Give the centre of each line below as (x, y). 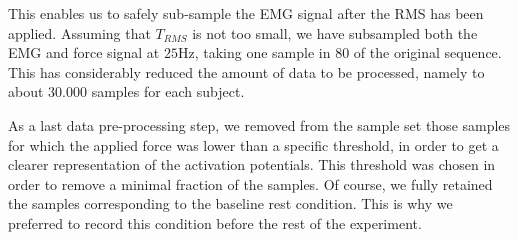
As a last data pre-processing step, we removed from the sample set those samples (259, 124)
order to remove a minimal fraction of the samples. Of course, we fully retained (250, 183)
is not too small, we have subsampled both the (335, 32)
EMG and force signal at (84, 52)
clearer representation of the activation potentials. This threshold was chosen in (252, 164)
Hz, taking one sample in (254, 52)
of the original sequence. (427, 52)
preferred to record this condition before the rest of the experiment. (215, 222)
